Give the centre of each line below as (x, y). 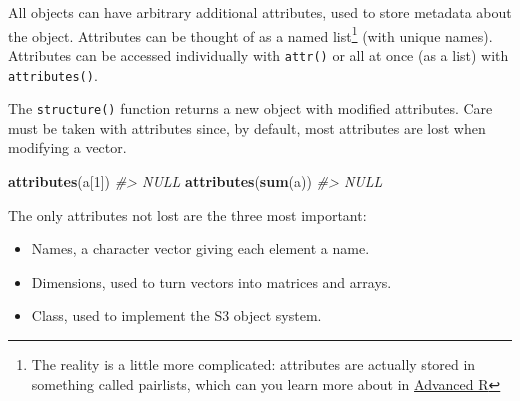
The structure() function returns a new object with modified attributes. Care (250, 108)
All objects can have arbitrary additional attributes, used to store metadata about (260, 12)
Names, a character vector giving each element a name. (200, 248)
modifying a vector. (67, 147)
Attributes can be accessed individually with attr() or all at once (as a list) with (258, 54)
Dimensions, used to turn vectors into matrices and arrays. (211, 281)
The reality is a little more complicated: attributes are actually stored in (253, 363)
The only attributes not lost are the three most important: (187, 214)
